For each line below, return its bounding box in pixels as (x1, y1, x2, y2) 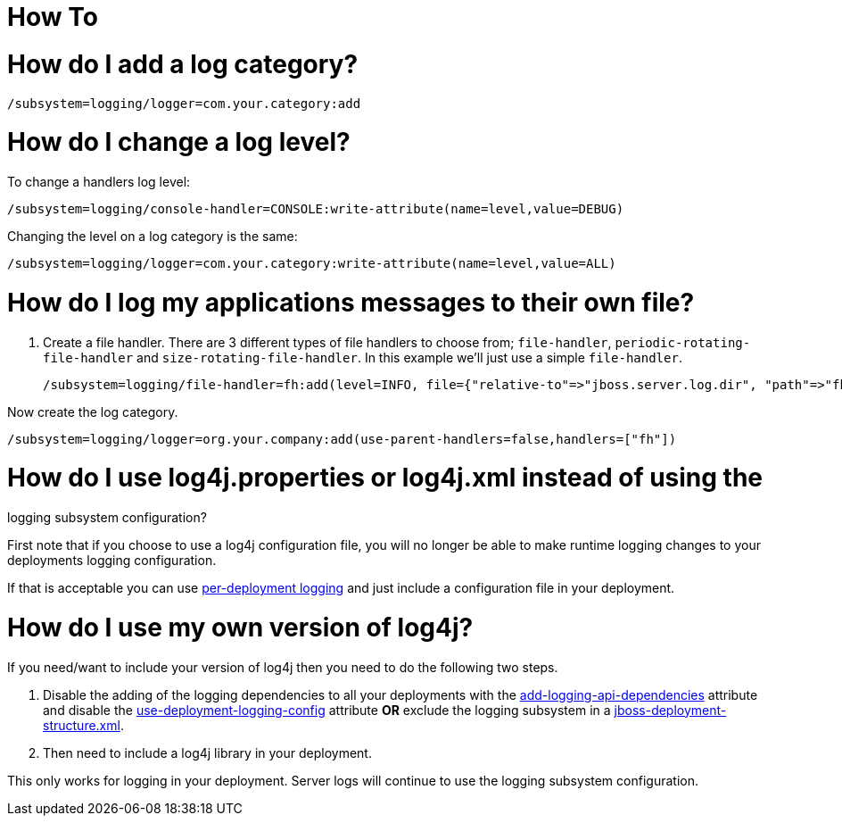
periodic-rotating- (615, 335, 751, 350)
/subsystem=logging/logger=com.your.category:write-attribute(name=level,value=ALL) (7, 256, 616, 270)
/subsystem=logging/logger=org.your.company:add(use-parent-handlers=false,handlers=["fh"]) (7, 431, 677, 446)
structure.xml (43, 717, 120, 733)
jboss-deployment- (614, 702, 727, 718)
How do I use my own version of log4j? (7, 611, 474, 643)
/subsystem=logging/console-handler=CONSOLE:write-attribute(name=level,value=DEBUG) (7, 202, 624, 216)
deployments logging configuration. (7, 553, 217, 568)
